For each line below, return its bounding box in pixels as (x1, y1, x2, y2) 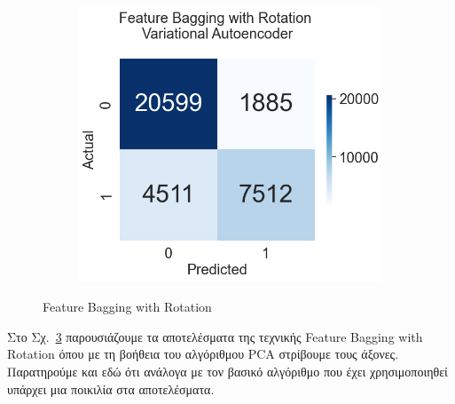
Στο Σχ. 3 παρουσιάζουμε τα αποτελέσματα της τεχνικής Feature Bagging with (7, 327, 423, 345)
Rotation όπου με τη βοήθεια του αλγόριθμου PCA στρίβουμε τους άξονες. (7, 345, 399, 363)
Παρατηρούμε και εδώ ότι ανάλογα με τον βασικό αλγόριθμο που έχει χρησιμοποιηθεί (7, 362, 448, 381)
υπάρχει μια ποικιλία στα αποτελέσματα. (7, 379, 215, 398)
